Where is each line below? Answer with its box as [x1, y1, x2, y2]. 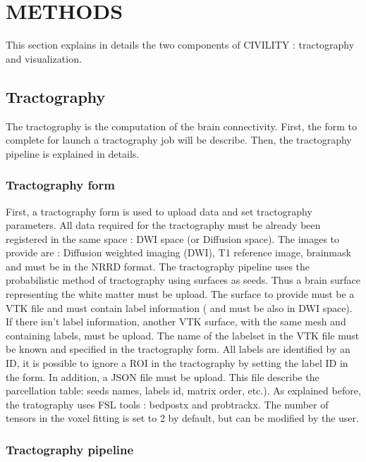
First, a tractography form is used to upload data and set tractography [6, 204, 312, 218]
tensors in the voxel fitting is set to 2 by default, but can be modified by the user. [6, 411, 359, 425]
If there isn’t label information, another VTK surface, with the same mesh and [6, 314, 346, 329]
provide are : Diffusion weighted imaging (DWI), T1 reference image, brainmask [6, 245, 351, 260]
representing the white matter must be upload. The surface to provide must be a [6, 287, 355, 301]
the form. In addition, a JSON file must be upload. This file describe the [6, 369, 319, 384]
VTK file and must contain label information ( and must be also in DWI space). [6, 300, 353, 315]
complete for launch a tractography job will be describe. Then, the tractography [6, 132, 352, 147]
